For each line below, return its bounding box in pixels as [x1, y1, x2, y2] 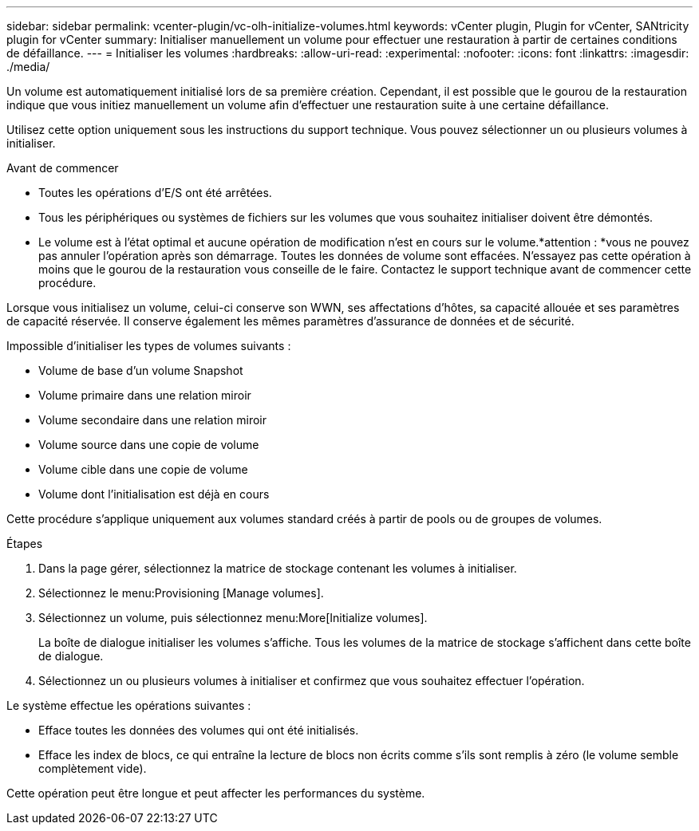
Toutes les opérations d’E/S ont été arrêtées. [38, 186, 272, 199]
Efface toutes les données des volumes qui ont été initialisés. [38, 723, 359, 737]
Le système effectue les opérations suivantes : [6, 699, 251, 712]
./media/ [6, 60, 50, 73]
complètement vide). [38, 762, 147, 775]
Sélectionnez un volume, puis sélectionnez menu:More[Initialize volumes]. [38, 611, 428, 624]
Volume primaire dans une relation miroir [38, 388, 251, 402]
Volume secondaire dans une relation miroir [38, 413, 267, 427]
